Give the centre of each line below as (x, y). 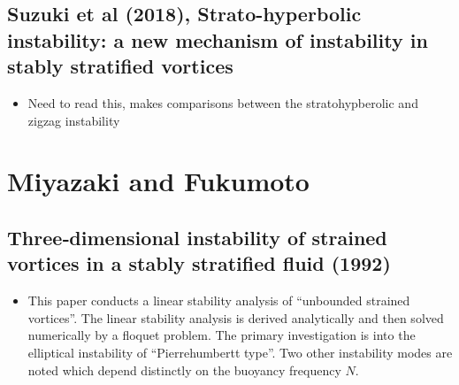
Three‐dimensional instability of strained (197, 237)
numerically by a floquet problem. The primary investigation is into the (222, 335)
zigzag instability (74, 120)
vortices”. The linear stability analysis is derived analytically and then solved (236, 317)
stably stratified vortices (120, 66)
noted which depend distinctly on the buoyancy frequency (184, 370)
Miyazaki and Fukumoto (158, 181)
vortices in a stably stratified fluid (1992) (199, 263)
